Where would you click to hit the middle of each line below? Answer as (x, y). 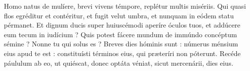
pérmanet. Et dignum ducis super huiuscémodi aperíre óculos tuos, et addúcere (122, 25)
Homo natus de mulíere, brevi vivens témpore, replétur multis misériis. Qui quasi (125, 6)
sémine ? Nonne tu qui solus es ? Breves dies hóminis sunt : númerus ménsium (121, 44)
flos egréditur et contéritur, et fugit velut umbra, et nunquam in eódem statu (119, 15)
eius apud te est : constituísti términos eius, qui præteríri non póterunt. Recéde (122, 53)
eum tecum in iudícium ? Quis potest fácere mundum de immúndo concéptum (121, 34)
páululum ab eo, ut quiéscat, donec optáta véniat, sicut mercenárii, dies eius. (119, 63)
